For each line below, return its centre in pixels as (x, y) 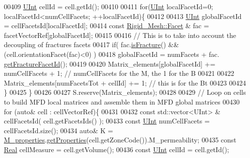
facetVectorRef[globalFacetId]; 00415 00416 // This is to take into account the (120, 35)
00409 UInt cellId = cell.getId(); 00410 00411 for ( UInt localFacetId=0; (109, 6)
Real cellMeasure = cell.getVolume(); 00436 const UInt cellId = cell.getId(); (117, 149)
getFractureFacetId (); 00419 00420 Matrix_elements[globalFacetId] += (110, 63)
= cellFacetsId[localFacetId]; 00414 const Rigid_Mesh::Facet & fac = (107, 26)
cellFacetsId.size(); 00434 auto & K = (59, 130)
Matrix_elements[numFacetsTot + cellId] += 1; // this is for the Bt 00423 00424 (125, 82)
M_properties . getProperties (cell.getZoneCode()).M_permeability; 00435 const (120, 140)
